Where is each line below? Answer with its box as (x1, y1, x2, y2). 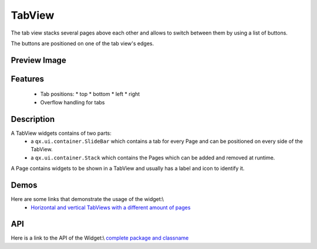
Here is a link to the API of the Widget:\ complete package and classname (11, 234, 189, 241)
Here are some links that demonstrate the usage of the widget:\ (11, 196, 164, 203)
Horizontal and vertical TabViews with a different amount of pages (31, 204, 191, 211)
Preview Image (11, 55, 67, 65)
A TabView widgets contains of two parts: (11, 129, 112, 137)
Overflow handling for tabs (40, 98, 105, 105)
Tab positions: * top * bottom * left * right (40, 91, 140, 98)
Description (11, 114, 55, 124)
